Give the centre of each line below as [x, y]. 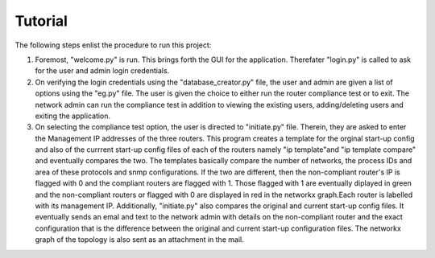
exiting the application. [73, 116]
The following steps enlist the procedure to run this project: [113, 45]
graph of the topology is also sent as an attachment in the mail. [140, 240]
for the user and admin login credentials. [102, 71]
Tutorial [41, 21]
